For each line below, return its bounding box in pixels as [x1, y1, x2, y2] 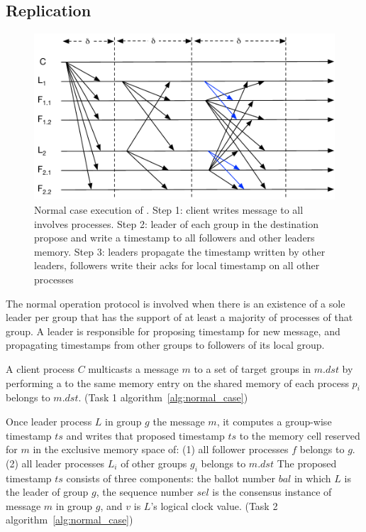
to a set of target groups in [194, 361, 311, 376]
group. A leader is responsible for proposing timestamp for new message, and [6, 323, 340, 338]
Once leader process [6, 413, 92, 428]
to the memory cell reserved [239, 428, 360, 443]
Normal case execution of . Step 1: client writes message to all [34, 202, 304, 217]
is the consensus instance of [212, 484, 332, 499]
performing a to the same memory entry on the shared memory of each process [6, 375, 349, 390]
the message [152, 413, 205, 428]
